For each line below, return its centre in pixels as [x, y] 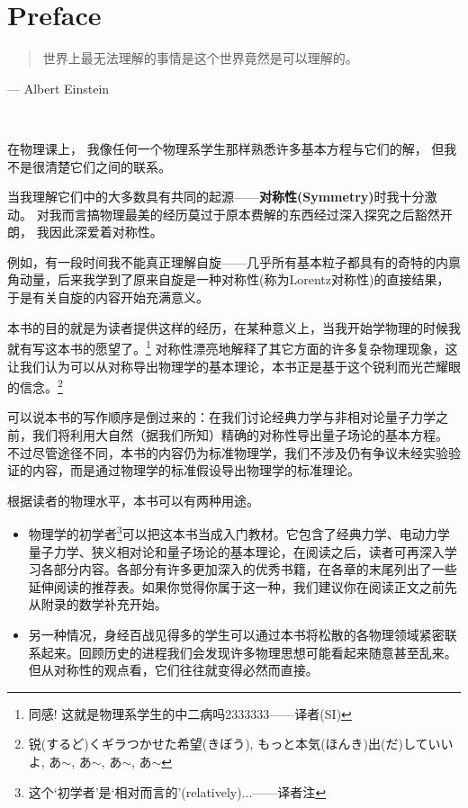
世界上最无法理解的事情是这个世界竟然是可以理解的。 [200, 58]
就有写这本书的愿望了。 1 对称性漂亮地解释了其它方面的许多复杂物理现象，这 [233, 347]
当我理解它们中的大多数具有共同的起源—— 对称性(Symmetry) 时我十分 [216, 197]
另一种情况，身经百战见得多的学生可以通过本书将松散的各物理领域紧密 [236, 634]
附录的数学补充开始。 [104, 604]
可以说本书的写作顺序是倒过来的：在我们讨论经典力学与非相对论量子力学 [221, 417]
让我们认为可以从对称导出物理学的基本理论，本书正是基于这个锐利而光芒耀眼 [234, 366]
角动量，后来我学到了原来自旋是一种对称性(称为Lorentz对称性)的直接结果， [229, 279]
